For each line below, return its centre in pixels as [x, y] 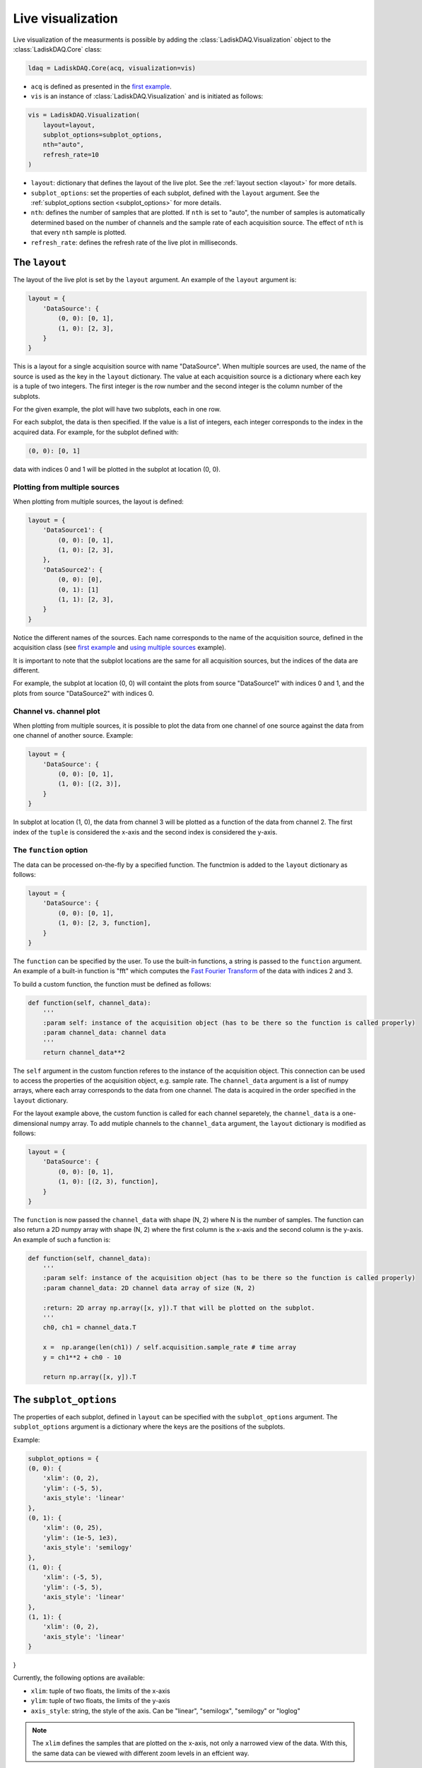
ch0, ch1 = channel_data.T [90, 1327]
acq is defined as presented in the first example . [101, 86]
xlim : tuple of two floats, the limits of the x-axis [100, 1691]
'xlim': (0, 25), [73, 1528]
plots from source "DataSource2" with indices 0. [84, 693]
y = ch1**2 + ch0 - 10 [82, 1357]
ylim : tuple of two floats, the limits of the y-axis [100, 1701]
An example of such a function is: [62, 1239]
